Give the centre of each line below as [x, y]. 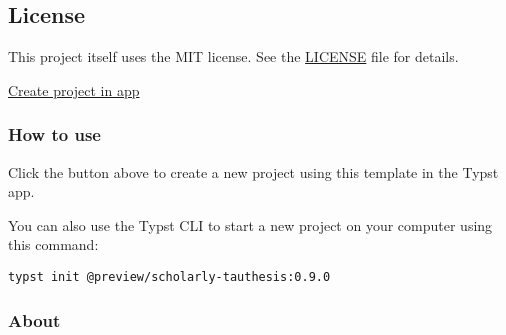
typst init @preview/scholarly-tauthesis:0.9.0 [169, 276]
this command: [53, 244]
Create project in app [74, 89]
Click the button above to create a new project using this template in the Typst [253, 171]
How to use [54, 134]
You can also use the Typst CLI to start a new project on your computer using [250, 224]
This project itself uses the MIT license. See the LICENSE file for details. [233, 56]
